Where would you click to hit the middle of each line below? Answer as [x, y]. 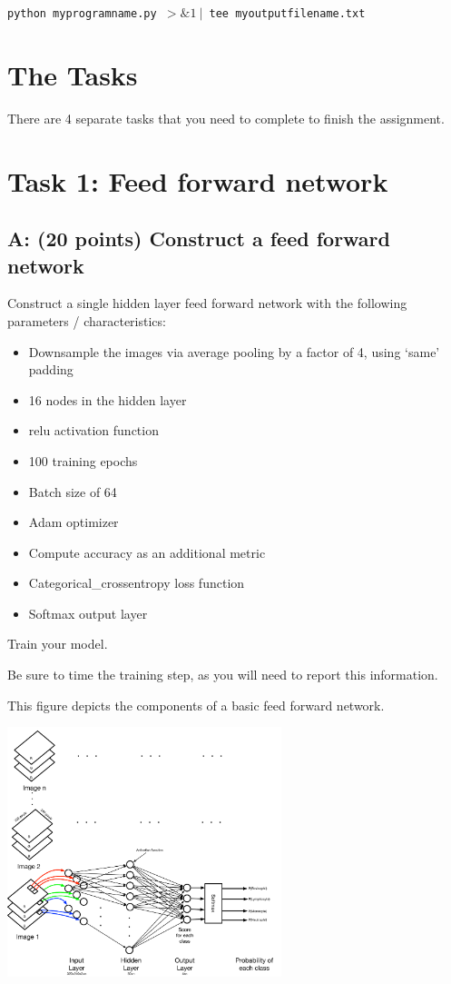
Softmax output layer [88, 613]
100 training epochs [83, 460]
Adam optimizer [74, 522]
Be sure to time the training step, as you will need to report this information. [223, 675]
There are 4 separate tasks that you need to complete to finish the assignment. [226, 118]
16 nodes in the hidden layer [108, 399]
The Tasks [73, 74]
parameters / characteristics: [87, 320]
